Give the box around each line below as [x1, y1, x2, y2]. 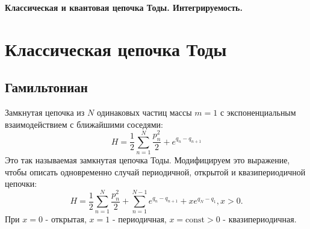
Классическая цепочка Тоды [5, 36, 227, 61]
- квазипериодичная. [223, 213, 297, 225]
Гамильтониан [5, 78, 88, 96]
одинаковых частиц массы [96, 106, 192, 119]
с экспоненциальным [220, 106, 296, 119]
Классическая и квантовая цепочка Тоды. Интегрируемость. [5, 1, 243, 13]
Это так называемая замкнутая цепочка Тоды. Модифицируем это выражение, [5, 154, 290, 166]
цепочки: [5, 177, 37, 190]
